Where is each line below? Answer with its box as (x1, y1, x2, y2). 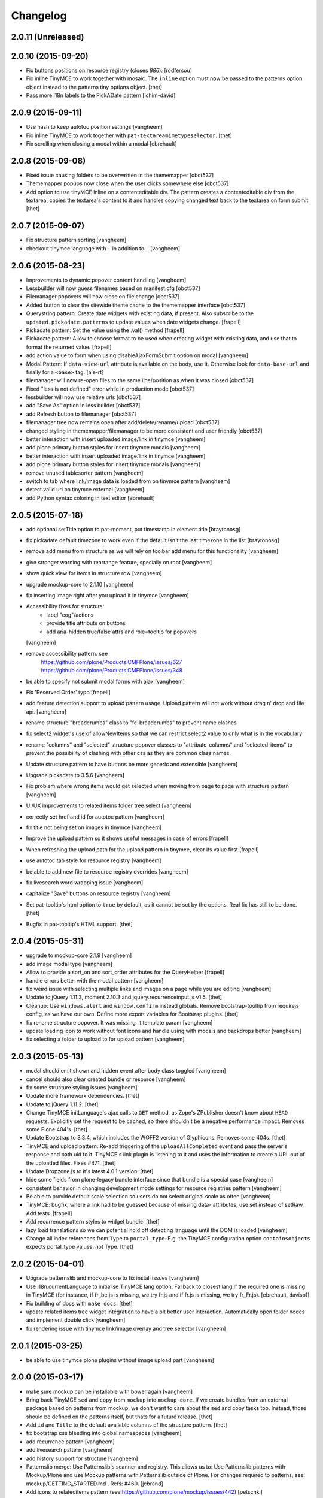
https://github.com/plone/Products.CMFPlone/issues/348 (41, 667, 182, 674)
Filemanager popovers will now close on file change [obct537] (26, 293, 180, 300)
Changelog (11, 9, 67, 22)
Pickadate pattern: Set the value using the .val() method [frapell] (26, 327, 185, 334)
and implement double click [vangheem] (26, 1316, 126, 1324)
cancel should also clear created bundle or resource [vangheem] (26, 1076, 186, 1083)
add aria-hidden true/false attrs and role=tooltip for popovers (46, 628, 197, 635)
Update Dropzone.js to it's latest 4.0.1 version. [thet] (26, 1167, 154, 1174)
